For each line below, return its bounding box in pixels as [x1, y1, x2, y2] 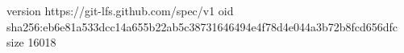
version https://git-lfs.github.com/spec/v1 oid [6, 2, 234, 18]
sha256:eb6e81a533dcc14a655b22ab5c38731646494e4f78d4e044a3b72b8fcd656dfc [6, 18, 398, 35]
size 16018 [6, 34, 56, 51]
